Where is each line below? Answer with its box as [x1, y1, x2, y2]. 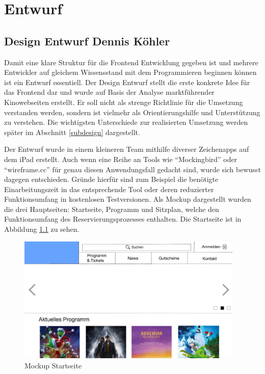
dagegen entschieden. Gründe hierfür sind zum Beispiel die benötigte [4, 174, 219, 184]
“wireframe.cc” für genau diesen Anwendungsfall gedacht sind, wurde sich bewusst [4, 164, 261, 174]
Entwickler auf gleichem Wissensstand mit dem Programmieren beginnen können [4, 67, 257, 77]
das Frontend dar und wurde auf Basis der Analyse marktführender [4, 87, 215, 97]
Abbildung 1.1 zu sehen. [4, 224, 79, 234]
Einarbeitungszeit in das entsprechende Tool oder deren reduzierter [4, 183, 214, 194]
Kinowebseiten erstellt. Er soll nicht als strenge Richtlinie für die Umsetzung [4, 96, 243, 107]
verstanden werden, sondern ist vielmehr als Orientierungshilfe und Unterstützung [4, 106, 260, 117]
